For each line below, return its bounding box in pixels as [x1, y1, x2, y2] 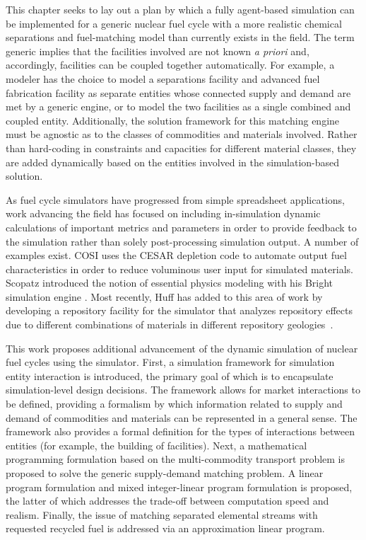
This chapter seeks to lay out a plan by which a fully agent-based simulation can [6, 2, 355, 16]
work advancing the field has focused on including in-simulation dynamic [6, 206, 321, 221]
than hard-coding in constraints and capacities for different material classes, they [6, 140, 357, 155]
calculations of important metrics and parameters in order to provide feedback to [6, 219, 357, 234]
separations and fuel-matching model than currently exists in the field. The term [6, 30, 355, 45]
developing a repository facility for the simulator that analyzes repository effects [6, 303, 353, 318]
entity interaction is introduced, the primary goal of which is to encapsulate [6, 368, 333, 383]
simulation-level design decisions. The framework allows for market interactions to [6, 382, 360, 397]
